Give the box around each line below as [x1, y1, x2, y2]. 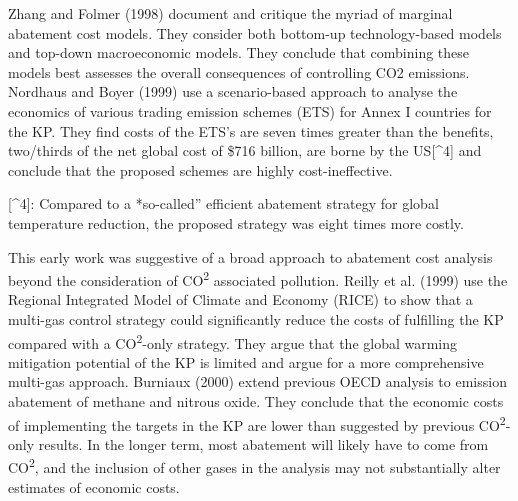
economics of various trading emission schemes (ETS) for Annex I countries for [8, 100, 492, 121]
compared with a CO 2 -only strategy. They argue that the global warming [8, 329, 458, 353]
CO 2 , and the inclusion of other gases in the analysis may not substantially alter [8, 454, 501, 478]
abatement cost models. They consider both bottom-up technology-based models [8, 22, 502, 43]
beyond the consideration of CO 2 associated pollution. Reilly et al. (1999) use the [8, 267, 508, 290]
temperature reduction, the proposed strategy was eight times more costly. [8, 212, 464, 233]
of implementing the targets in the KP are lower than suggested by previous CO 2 [8, 411, 506, 435]
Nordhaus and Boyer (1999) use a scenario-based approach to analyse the [8, 81, 458, 102]
